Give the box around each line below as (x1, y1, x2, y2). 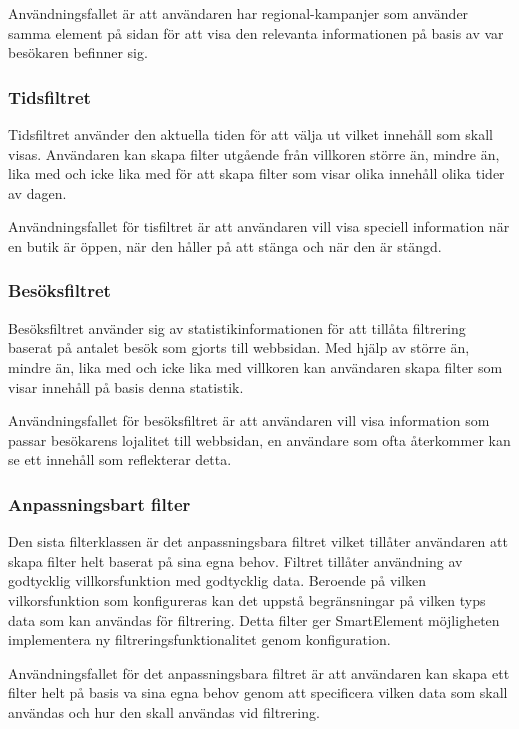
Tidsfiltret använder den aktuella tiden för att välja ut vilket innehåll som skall (8, 124, 493, 144)
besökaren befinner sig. (8, 42, 148, 63)
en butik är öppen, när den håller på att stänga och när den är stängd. (8, 235, 442, 256)
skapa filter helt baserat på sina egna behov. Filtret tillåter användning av (8, 550, 463, 571)
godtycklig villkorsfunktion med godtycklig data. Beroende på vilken (8, 570, 427, 591)
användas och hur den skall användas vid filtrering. (8, 701, 320, 722)
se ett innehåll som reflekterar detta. (8, 449, 232, 470)
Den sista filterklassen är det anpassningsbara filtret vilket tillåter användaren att (8, 531, 508, 552)
